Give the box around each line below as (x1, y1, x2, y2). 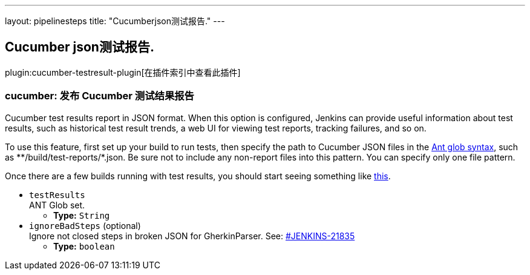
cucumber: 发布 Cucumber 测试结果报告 (5, 90, 194, 102)
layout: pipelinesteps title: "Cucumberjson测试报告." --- (5, 16, 225, 26)
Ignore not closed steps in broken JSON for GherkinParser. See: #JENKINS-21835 (29, 230, 355, 241)
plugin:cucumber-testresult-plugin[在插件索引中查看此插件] (5, 67, 241, 78)
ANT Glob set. (29, 199, 85, 210)
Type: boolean (53, 240, 115, 251)
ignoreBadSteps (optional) (29, 220, 141, 231)
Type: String (53, 210, 110, 220)
